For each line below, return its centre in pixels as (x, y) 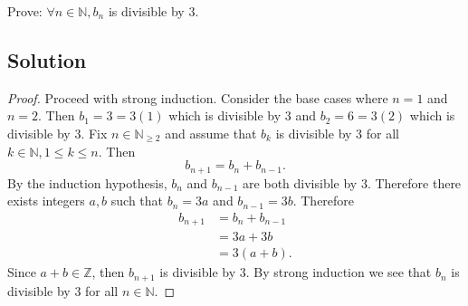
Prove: (25, 11)
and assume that (211, 133)
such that (137, 201)
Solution (47, 59)
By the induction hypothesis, (87, 182)
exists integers (46, 201)
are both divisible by (300, 182)
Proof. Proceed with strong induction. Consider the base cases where (198, 97)
